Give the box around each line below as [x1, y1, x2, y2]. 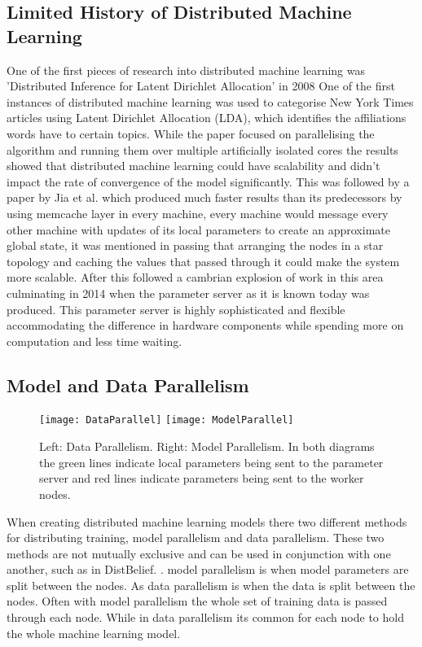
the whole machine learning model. [7, 624, 181, 641]
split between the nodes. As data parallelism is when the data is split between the [7, 576, 415, 593]
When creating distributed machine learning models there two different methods [7, 513, 407, 530]
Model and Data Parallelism [7, 372, 249, 397]
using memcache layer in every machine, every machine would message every [7, 204, 389, 221]
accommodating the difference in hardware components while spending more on [7, 317, 404, 334]
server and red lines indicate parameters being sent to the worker [39, 470, 364, 487]
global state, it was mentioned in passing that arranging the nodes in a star [7, 237, 384, 254]
